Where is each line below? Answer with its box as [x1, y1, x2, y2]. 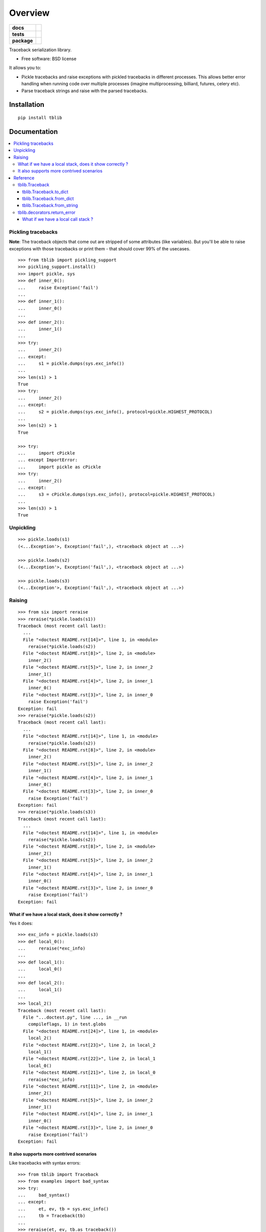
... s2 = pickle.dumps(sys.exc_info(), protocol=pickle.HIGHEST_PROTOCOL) [18, 409, 213, 414]
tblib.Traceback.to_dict [22, 189, 68, 195]
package [12, 37, 33, 44]
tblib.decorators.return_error [18, 209, 76, 215]
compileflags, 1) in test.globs [28, 1022, 106, 1027]
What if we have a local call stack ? [22, 216, 94, 222]
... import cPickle [18, 450, 75, 456]
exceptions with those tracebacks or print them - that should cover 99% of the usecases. [9, 245, 191, 251]
